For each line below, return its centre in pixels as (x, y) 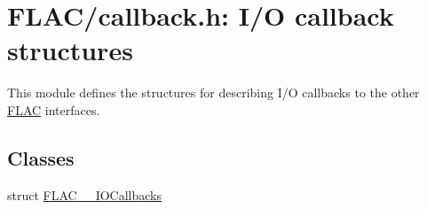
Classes (41, 157)
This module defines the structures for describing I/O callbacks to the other (213, 93)
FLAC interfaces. (54, 109)
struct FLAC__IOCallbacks (85, 194)
